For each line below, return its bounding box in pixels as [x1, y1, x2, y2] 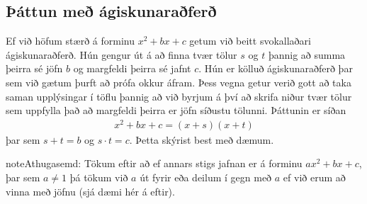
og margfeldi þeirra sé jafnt [73, 61, 191, 76]
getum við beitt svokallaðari [189, 33, 311, 48]
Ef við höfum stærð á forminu [6, 33, 135, 48]
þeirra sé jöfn [6, 61, 63, 76]
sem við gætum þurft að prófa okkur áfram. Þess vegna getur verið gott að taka [6, 74, 351, 89]
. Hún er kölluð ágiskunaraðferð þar [198, 61, 353, 76]
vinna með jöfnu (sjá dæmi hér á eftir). [6, 183, 175, 198]
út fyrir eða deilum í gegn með [140, 170, 272, 185]
